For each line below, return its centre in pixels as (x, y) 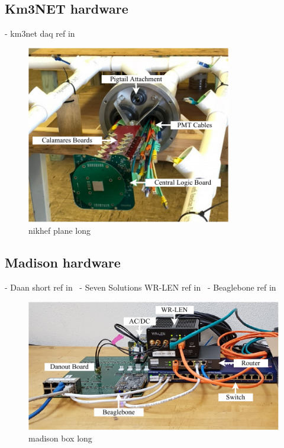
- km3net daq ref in (40, 33)
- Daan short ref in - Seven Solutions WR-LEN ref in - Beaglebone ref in (141, 287)
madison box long (60, 438)
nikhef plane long (60, 231)
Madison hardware (63, 262)
